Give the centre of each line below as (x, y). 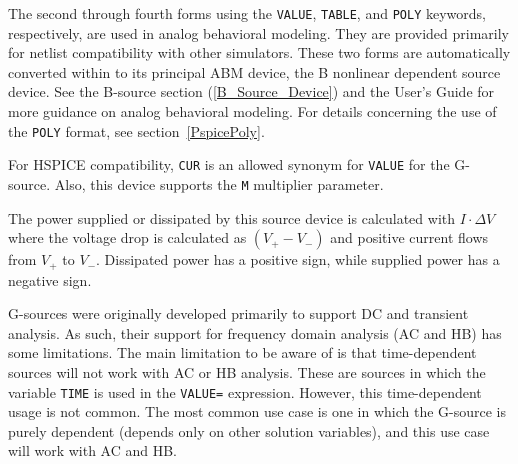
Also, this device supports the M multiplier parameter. (219, 183)
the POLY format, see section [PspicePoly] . (136, 130)
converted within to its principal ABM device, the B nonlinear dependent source (254, 71)
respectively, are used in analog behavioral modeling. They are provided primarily (258, 32)
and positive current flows (409, 237)
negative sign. (50, 279)
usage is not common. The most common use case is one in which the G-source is (257, 411)
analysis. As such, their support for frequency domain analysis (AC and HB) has (255, 332)
